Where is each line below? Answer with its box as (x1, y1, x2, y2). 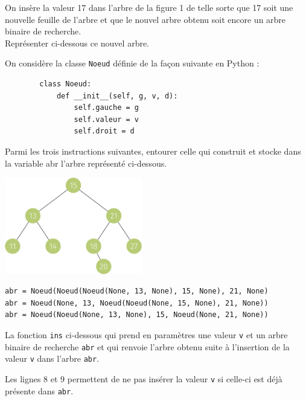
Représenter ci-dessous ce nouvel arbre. (5, 36, 150, 49)
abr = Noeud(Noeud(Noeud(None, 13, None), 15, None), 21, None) (5, 287, 269, 296)
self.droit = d (74, 127, 135, 136)
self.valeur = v (74, 115, 139, 124)
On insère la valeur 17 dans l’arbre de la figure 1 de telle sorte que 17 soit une (5, 1, 293, 13)
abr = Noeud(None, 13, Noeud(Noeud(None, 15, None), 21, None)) (5, 298, 269, 307)
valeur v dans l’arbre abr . (5, 352, 100, 365)
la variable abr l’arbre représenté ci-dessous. (5, 156, 167, 169)
